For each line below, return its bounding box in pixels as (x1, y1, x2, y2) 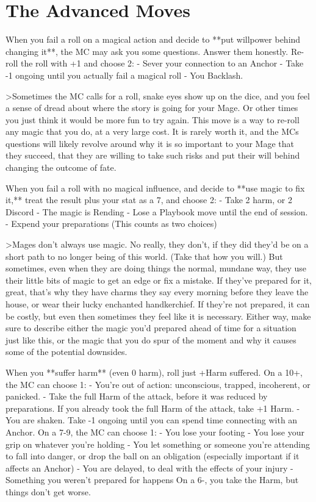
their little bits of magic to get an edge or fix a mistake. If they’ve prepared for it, (5, 273, 312, 286)
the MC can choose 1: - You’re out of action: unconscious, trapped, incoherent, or (5, 378, 311, 390)
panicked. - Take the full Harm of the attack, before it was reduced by (5, 390, 268, 403)
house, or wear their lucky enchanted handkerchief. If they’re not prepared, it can (5, 298, 310, 310)
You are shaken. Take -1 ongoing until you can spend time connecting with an (5, 414, 298, 426)
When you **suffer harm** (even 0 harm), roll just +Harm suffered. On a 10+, (5, 365, 303, 378)
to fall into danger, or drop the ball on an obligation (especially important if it (5, 450, 300, 462)
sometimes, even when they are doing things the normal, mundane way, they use (5, 262, 307, 274)
